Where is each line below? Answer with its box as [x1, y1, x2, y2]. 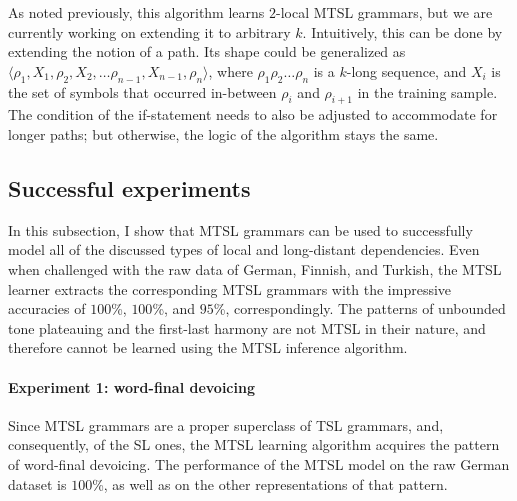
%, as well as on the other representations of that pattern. [92, 473, 448, 494]
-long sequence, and [346, 60, 467, 81]
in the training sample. [357, 81, 498, 102]
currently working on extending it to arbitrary [8, 21, 291, 42]
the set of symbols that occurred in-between [8, 81, 277, 102]
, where [208, 60, 253, 81]
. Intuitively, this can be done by [302, 21, 503, 42]
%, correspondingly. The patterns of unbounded [213, 298, 506, 319]
